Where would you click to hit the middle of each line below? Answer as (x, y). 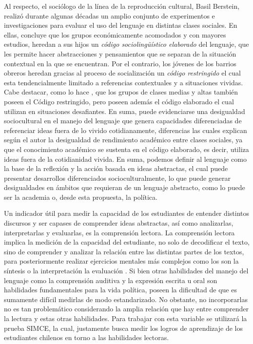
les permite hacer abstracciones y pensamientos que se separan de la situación (120, 53)
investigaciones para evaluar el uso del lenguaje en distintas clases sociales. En (121, 25)
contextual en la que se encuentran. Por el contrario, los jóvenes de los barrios (120, 63)
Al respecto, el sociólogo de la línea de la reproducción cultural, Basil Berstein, (122, 6)
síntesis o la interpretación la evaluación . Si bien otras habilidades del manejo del (126, 271)
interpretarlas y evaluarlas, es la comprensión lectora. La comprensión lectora (119, 232)
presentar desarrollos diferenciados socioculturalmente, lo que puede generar (117, 178)
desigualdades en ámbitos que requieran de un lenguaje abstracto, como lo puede (125, 187)
